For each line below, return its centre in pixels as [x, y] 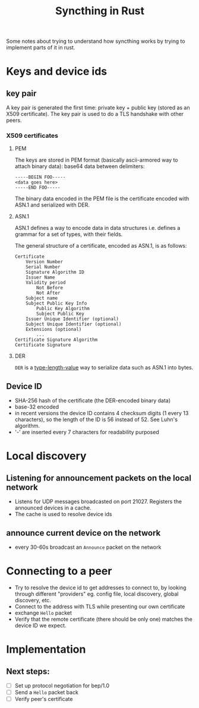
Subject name [42, 298]
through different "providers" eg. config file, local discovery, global [97, 594]
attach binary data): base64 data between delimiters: [80, 166]
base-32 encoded [37, 407]
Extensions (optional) [54, 330]
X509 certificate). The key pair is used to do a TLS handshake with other [95, 114]
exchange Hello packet [43, 613]
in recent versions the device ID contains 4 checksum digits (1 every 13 [102, 413]
